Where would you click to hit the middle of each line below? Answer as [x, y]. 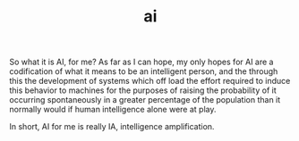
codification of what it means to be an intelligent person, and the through [144, 71]
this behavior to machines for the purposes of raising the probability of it [143, 90]
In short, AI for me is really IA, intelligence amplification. [112, 127]
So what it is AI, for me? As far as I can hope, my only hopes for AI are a [141, 62]
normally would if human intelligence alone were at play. [113, 110]
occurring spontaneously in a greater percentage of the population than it [145, 100]
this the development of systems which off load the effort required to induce [150, 81]
